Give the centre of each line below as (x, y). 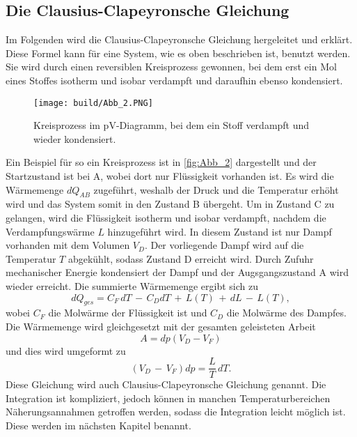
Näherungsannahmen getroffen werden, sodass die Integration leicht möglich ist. (176, 412)
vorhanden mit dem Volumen (68, 245)
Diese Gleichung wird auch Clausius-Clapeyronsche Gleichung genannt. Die (166, 384)
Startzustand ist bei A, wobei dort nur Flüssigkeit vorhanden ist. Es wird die (170, 176)
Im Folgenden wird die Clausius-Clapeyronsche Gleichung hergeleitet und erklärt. (179, 39)
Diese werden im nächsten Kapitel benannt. (98, 425)
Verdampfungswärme (50, 231)
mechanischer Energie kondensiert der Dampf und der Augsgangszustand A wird (177, 272)
